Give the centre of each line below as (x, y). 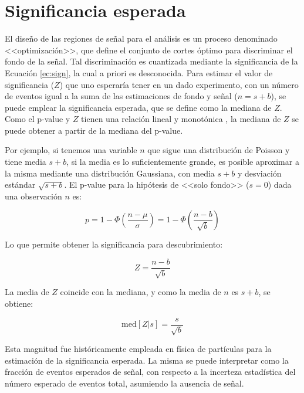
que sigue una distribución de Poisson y (219, 150)
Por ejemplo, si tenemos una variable (71, 150)
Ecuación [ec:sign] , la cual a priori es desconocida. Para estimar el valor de (139, 72)
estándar (20, 184)
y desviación (259, 173)
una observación (33, 196)
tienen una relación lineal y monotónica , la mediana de (181, 119)
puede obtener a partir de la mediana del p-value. (94, 130)
